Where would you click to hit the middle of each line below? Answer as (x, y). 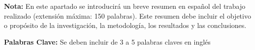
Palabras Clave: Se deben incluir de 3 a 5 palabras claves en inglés (107, 41)
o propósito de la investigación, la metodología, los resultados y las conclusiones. (125, 25)
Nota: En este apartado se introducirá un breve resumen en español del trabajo (125, 6)
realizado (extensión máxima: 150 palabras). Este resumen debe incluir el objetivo (127, 15)
